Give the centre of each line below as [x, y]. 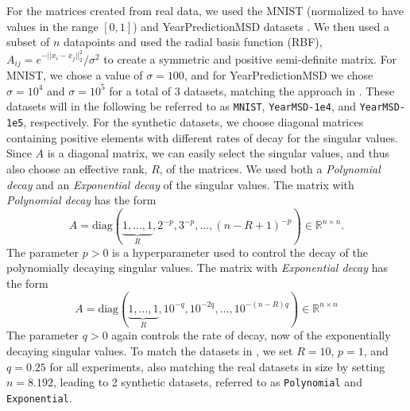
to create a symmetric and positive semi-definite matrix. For [250, 58]
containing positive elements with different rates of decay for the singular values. [202, 137]
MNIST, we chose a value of [75, 75]
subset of [28, 42]
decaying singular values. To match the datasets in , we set [150, 350]
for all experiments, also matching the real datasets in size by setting [217, 366]
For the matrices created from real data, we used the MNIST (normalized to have [205, 10]
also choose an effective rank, [77, 168]
